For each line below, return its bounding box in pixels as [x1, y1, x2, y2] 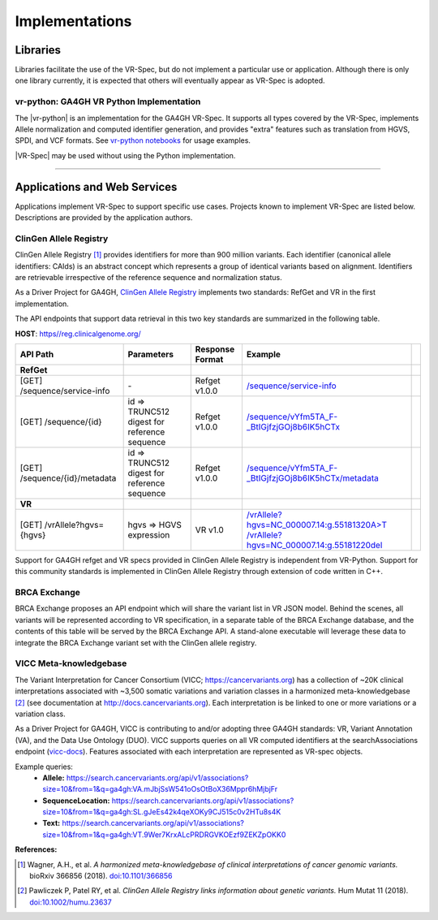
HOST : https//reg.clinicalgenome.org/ [15, 329, 141, 339]
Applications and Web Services [15, 179, 178, 194]
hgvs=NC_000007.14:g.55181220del [246, 539, 383, 551]
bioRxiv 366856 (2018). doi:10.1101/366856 [29, 871, 174, 881]
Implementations [15, 12, 132, 30]
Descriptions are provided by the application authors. [15, 213, 193, 222]
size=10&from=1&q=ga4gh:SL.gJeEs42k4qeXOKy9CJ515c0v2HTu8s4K [42, 807, 281, 817]
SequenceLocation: [42, 796, 110, 806]
